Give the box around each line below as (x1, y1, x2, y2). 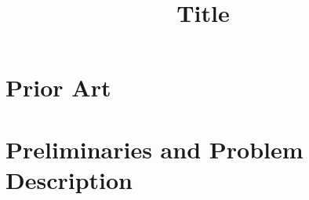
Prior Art (5, 71, 111, 104)
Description (5, 163, 133, 195)
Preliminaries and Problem (5, 133, 304, 165)
